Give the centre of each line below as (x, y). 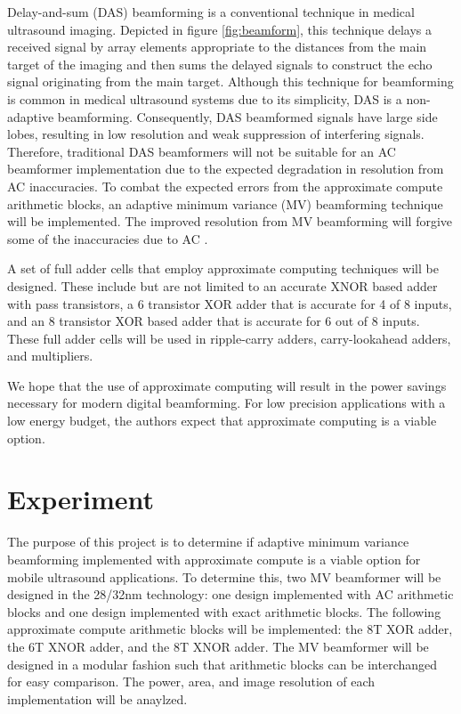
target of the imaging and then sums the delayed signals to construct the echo (220, 64)
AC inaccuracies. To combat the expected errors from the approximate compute (225, 186)
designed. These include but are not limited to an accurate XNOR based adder (222, 285)
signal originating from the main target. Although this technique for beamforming (230, 81)
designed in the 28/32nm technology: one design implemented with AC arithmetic (230, 594)
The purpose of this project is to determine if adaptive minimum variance (208, 542)
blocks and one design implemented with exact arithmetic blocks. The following (224, 611)
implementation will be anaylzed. (97, 698)
